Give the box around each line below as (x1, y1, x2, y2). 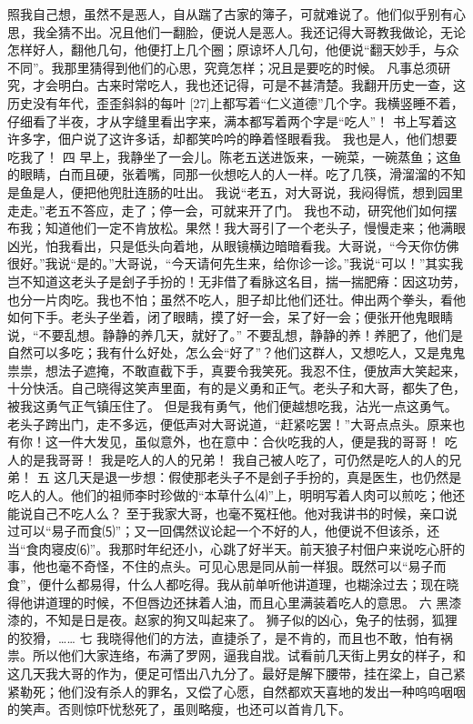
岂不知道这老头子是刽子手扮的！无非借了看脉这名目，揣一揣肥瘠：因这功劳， (7, 271, 466, 290)
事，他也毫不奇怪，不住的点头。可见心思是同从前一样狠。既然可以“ (7, 557, 408, 576)
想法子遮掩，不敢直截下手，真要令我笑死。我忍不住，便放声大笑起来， (45, 360, 466, 379)
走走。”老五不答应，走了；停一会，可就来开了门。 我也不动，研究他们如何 (7, 200, 445, 219)
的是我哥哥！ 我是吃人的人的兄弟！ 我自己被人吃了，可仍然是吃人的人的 (19, 449, 449, 468)
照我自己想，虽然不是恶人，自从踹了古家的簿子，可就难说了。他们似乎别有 (7, 5, 453, 23)
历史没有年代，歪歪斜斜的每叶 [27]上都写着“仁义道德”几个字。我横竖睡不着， (7, 93, 464, 112)
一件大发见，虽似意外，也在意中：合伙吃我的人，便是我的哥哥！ (57, 432, 440, 451)
